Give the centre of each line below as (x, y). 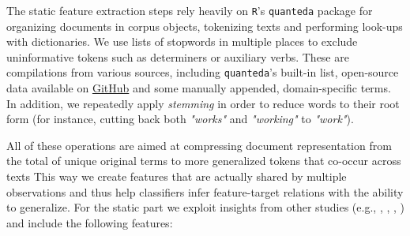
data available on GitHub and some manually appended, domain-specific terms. (199, 88)
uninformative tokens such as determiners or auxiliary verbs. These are (178, 56)
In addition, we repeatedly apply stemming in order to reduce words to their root (203, 103)
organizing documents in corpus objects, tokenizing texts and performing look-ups (205, 26)
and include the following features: (90, 222)
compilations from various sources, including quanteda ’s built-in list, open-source (203, 72)
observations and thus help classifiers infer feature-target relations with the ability (205, 191)
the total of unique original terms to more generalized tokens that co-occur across (204, 161)
